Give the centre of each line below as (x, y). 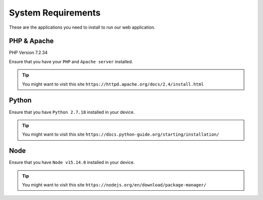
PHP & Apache (31, 41)
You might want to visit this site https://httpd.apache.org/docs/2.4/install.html (113, 84)
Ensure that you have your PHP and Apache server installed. (71, 61)
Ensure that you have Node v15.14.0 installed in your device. (72, 163)
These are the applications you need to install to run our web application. (82, 27)
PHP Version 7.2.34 (28, 53)
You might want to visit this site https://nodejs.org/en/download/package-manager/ (114, 185)
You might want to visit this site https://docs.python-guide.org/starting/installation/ (121, 134)
